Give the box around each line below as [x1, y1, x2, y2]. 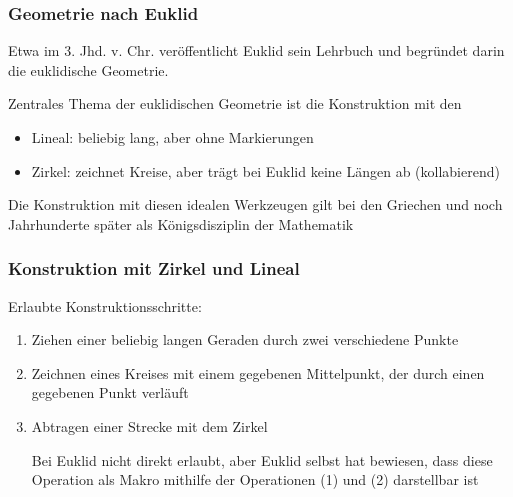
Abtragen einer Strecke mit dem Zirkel [31, 415, 268, 436]
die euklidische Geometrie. [8, 59, 169, 80]
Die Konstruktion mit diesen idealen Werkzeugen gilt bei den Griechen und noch [8, 194, 503, 215]
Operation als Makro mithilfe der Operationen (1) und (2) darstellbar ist [31, 469, 479, 490]
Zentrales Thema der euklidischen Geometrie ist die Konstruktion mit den [8, 93, 462, 114]
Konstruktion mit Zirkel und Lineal [8, 256, 300, 281]
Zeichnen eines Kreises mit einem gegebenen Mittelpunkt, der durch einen [31, 362, 485, 383]
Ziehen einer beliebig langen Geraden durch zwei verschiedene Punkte [31, 329, 459, 350]
